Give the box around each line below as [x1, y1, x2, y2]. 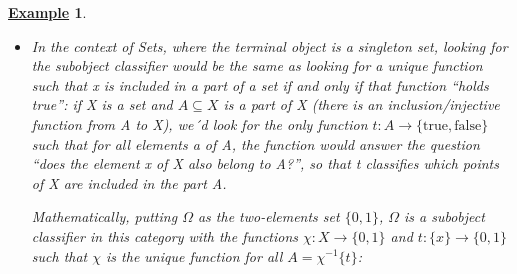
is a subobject [404, 206, 485, 227]
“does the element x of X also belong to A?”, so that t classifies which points [31, 153, 499, 174]
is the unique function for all [106, 245, 283, 266]
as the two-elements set [197, 206, 340, 227]
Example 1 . [8, 2, 87, 22]
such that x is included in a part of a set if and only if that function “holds [31, 74, 489, 95]
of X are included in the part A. [31, 172, 227, 193]
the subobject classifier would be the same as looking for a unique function [31, 55, 483, 76]
